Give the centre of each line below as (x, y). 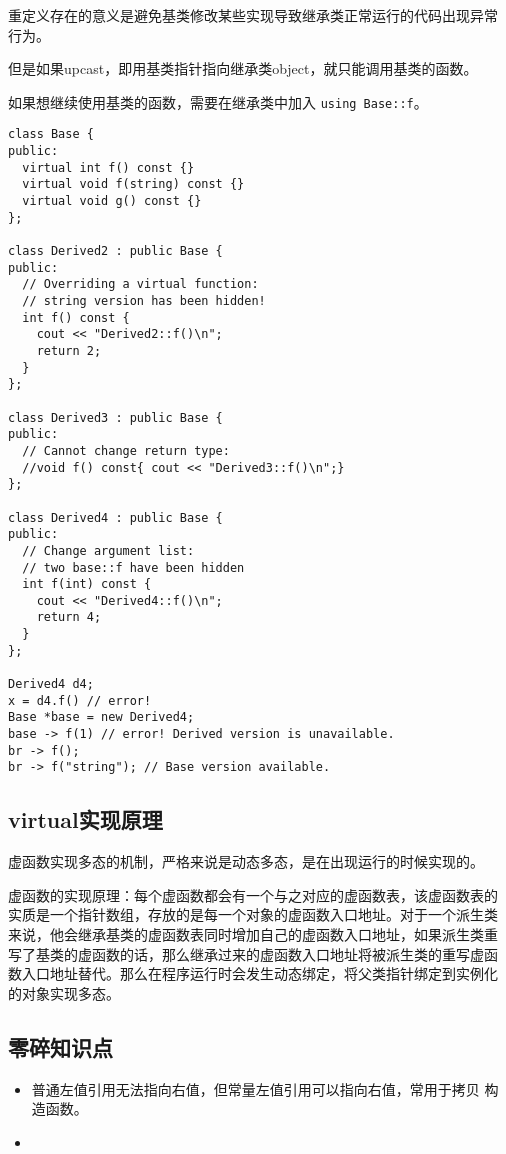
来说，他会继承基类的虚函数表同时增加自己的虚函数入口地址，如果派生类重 (253, 934)
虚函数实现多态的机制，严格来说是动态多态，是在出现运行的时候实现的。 (246, 861)
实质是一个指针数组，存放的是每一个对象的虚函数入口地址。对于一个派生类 (253, 914)
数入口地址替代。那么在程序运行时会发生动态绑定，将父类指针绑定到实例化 (253, 973)
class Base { (51, 134)
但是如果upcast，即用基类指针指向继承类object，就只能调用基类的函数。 (243, 68)
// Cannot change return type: (126, 450)
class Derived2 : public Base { (115, 251)
